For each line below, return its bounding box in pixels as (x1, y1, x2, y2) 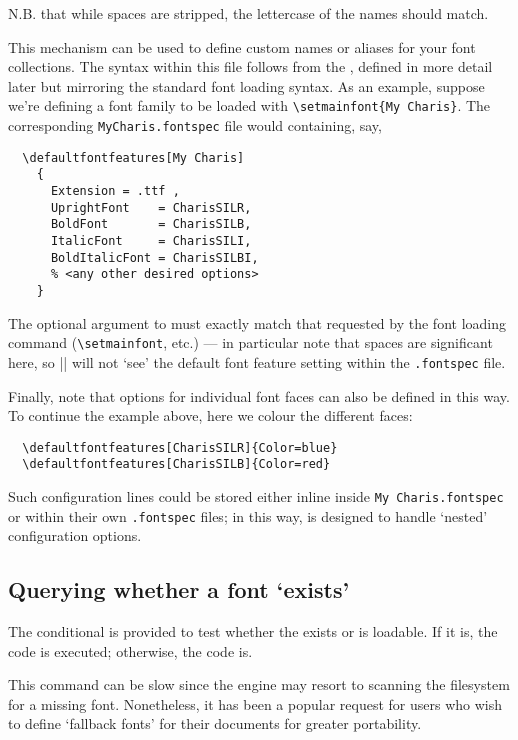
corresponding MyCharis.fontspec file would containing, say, (8, 115, 382, 136)
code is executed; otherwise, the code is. (8, 640, 253, 661)
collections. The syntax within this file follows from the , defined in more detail (8, 56, 493, 77)
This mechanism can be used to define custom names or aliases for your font (8, 36, 476, 57)
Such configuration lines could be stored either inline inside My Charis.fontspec (8, 486, 504, 506)
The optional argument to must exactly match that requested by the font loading (8, 312, 507, 333)
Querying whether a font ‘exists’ (8, 574, 350, 605)
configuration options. (8, 525, 142, 546)
